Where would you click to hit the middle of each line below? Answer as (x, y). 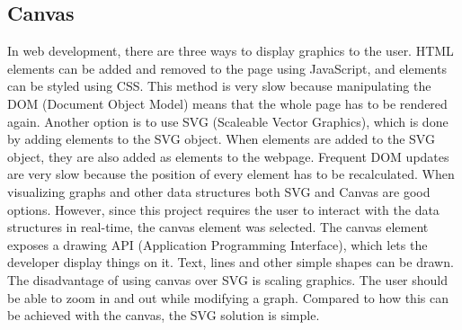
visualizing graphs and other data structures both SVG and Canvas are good (219, 191)
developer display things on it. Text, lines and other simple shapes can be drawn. (231, 262)
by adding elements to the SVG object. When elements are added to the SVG (221, 139)
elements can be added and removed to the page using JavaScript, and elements (227, 68)
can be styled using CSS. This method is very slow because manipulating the (219, 86)
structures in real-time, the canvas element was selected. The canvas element (218, 227)
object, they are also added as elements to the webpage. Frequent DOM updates (228, 156)
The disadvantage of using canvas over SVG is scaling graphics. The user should (228, 279)
